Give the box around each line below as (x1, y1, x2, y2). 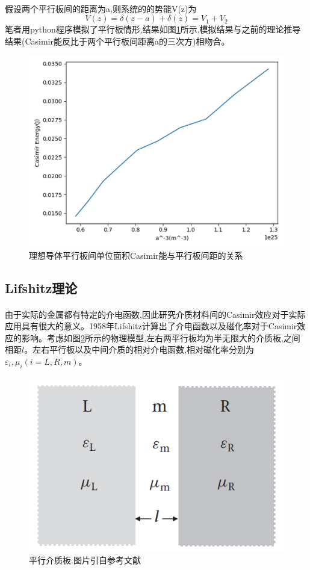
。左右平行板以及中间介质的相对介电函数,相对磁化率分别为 (24, 343, 255, 356)
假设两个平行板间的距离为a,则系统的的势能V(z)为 (5, 2, 197, 14)
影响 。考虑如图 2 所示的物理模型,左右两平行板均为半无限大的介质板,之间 (21, 331, 300, 344)
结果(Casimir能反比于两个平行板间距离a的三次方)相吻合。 (5, 34, 230, 47)
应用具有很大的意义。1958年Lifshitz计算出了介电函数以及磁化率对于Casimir (5, 320, 297, 332)
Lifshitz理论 (5, 278, 78, 297)
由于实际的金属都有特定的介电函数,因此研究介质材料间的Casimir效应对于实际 (5, 308, 306, 320)
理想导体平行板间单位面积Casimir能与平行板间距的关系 (29, 249, 243, 261)
